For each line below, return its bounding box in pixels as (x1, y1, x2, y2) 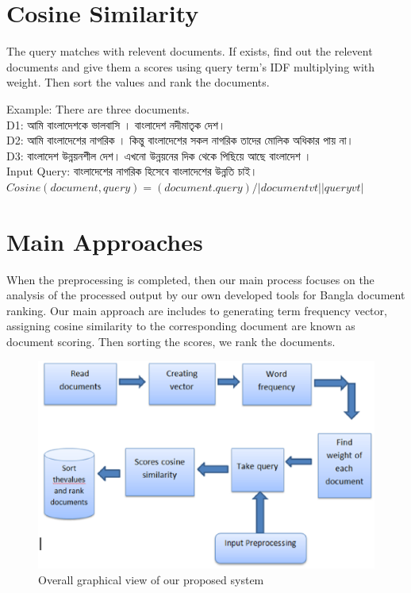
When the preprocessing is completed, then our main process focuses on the (6, 271, 375, 287)
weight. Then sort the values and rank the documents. (6, 74, 270, 90)
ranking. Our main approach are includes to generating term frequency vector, (6, 302, 387, 318)
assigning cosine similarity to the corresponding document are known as (6, 318, 355, 334)
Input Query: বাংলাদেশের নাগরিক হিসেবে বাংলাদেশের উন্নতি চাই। (6, 163, 258, 179)
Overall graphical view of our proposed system (38, 571, 264, 587)
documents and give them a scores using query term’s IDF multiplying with (6, 58, 375, 75)
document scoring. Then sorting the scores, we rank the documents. (6, 333, 336, 349)
